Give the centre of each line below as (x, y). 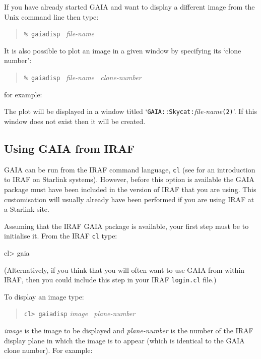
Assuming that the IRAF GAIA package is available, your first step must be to (126, 226)
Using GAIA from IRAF (70, 148)
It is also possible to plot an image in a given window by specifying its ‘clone (123, 50)
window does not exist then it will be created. (75, 121)
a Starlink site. (27, 209)
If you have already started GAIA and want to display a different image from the (129, 7)
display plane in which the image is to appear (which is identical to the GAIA (124, 340)
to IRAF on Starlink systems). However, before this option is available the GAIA (129, 179)
